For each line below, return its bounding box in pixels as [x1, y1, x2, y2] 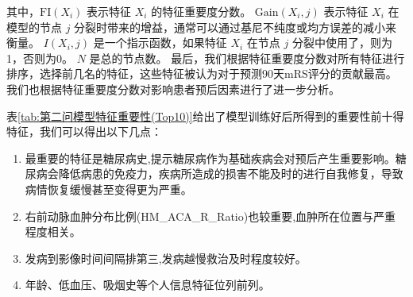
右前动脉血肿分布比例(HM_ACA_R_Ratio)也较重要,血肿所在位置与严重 [25, 207, 396, 224]
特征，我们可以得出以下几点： [6, 123, 162, 140]
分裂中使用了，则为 [291, 34, 392, 51]
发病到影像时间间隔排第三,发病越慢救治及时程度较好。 [25, 249, 307, 266]
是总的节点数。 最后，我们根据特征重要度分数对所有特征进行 [89, 49, 405, 66]
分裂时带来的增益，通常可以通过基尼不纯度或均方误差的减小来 [74, 18, 397, 35]
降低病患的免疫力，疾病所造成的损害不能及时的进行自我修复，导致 [58, 165, 403, 182]
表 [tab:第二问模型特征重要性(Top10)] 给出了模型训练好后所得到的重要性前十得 [6, 107, 404, 124]
